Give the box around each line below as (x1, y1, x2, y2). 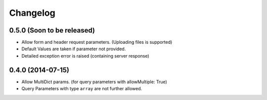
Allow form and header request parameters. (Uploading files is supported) (21, 39, 173, 45)
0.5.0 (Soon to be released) (9, 26, 95, 34)
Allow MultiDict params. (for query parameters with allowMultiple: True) (21, 79, 168, 85)
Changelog (9, 7, 55, 18)
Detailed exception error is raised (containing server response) (21, 53, 149, 59)
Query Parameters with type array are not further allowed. (21, 86, 142, 92)
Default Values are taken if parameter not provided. (21, 46, 126, 52)
